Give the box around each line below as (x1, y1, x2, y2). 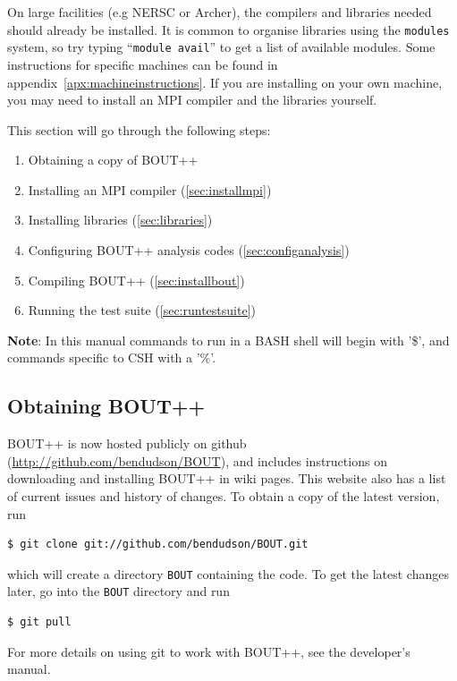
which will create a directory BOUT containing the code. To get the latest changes (7, 564, 449, 583)
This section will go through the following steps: (7, 120, 271, 139)
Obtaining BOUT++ (7, 392, 206, 420)
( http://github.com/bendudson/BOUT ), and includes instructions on (7, 451, 387, 470)
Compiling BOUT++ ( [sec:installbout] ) (28, 270, 245, 289)
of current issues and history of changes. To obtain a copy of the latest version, (7, 487, 440, 506)
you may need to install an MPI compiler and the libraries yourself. (7, 90, 377, 109)
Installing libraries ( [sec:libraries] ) (28, 210, 213, 229)
